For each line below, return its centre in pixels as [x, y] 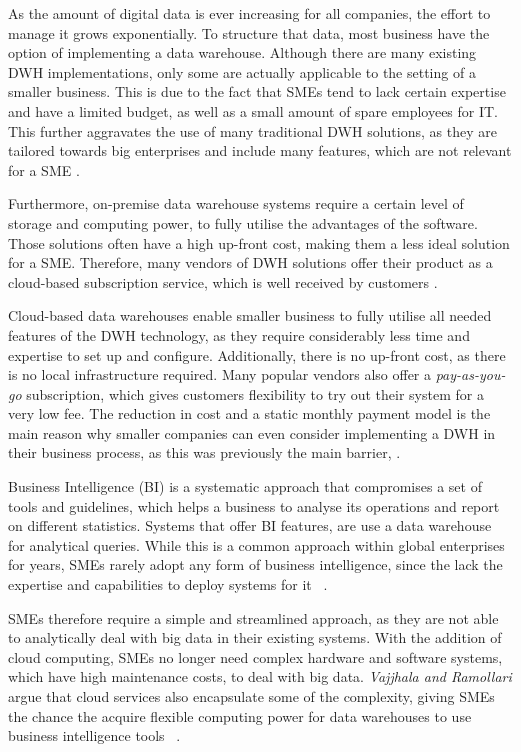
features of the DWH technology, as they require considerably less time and [239, 334]
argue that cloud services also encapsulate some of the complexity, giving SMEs [251, 696]
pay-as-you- [470, 374]
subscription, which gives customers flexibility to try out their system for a [255, 393]
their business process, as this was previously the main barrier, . [204, 452]
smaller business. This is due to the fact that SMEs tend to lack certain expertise [257, 91]
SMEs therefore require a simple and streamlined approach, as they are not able [253, 617]
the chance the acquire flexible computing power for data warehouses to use [240, 715]
